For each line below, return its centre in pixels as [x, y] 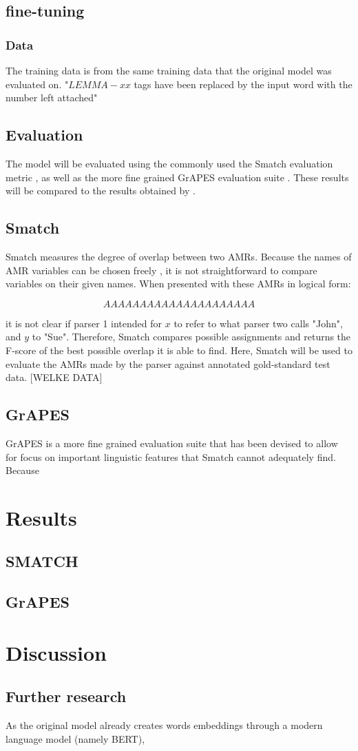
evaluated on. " [37, 84]
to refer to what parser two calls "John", [258, 323]
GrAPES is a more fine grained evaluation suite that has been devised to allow [172, 443]
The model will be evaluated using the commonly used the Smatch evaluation [169, 163]
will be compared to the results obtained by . [101, 191]
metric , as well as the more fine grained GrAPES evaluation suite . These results [177, 177]
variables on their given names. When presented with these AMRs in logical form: [178, 284]
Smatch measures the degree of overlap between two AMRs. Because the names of [179, 256]
